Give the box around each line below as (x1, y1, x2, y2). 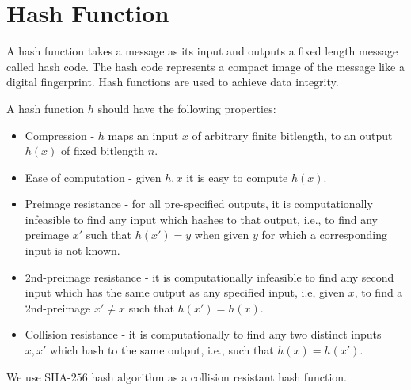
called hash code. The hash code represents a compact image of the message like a (6, 58, 405, 74)
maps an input (108, 127, 179, 143)
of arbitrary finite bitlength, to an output (192, 127, 393, 143)
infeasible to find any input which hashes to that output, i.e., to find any (25, 210, 378, 227)
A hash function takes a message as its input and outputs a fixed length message (6, 43, 398, 59)
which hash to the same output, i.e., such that (50, 342, 274, 358)
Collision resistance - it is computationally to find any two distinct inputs (25, 326, 382, 343)
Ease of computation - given (25, 168, 162, 185)
